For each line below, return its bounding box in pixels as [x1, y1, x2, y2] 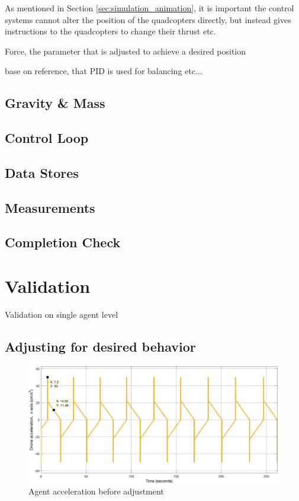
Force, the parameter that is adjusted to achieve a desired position [5, 44, 246, 57]
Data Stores [5, 163, 79, 181]
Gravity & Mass [5, 94, 105, 112]
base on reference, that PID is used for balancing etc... [5, 65, 202, 77]
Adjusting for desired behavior [5, 337, 196, 355]
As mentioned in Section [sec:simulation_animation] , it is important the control [5, 2, 294, 14]
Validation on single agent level [5, 308, 118, 320]
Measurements [5, 198, 95, 216]
